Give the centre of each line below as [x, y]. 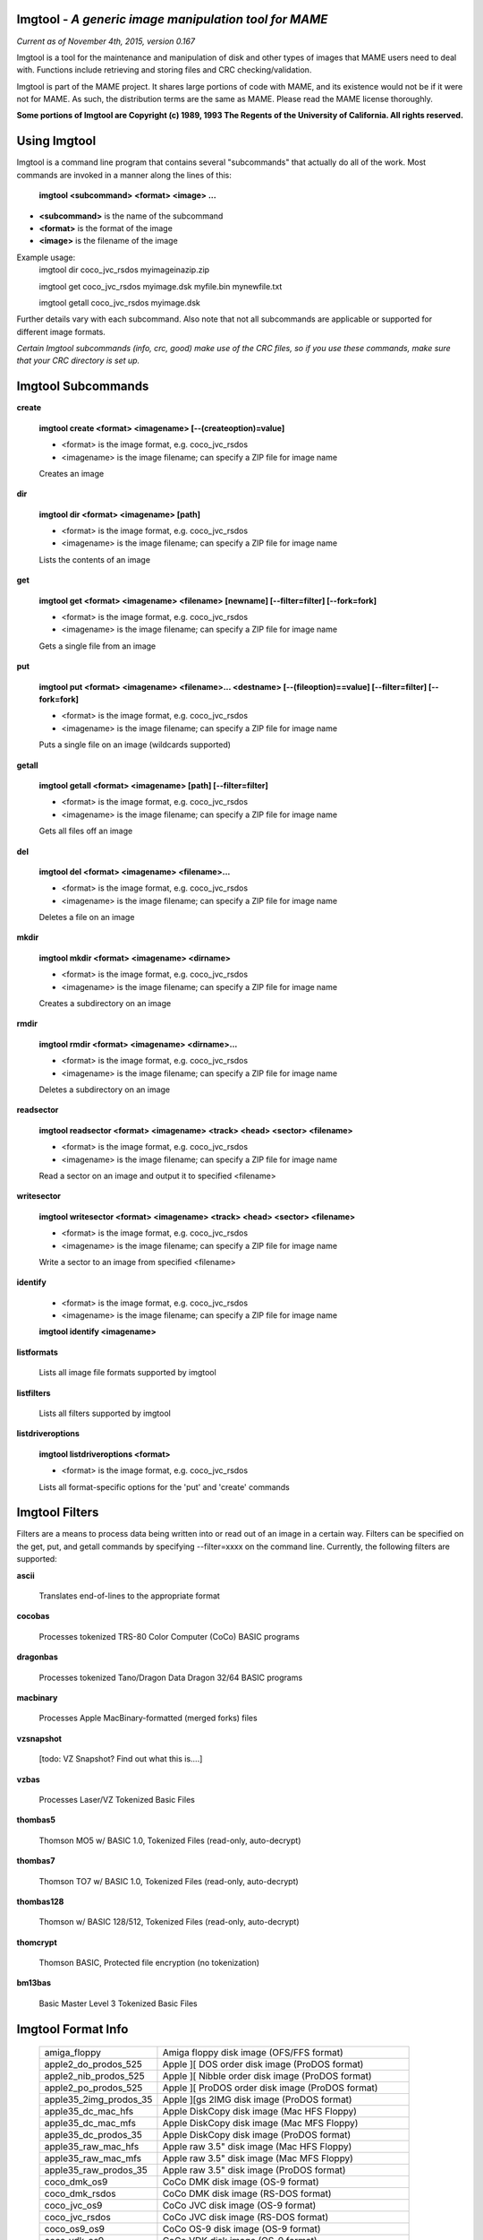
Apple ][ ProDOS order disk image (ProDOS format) [270, 2088]
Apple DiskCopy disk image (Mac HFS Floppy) [260, 2112]
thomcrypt [37, 1942]
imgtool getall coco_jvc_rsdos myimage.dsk [119, 302]
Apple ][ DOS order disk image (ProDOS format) [263, 2064]
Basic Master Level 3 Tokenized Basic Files [118, 2003]
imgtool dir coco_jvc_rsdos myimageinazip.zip [124, 270]
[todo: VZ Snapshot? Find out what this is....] [121, 1759]
